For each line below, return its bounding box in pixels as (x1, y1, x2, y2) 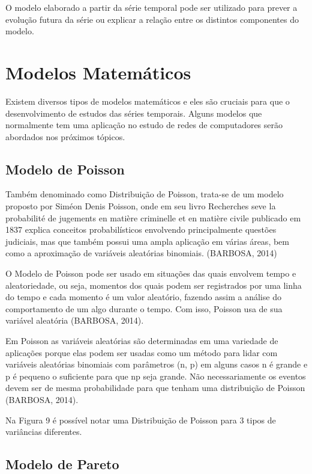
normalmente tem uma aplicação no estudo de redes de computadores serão (5, 118, 283, 131)
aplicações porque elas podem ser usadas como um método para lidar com (5, 346, 278, 359)
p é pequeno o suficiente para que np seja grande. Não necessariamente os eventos (5, 369, 306, 382)
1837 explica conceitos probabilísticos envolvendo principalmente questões (5, 223, 277, 236)
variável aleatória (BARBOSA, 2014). (5, 314, 144, 327)
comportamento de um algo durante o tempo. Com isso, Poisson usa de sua (5, 302, 283, 315)
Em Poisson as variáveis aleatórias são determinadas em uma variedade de (5, 334, 278, 347)
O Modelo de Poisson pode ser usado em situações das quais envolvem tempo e (5, 267, 296, 280)
